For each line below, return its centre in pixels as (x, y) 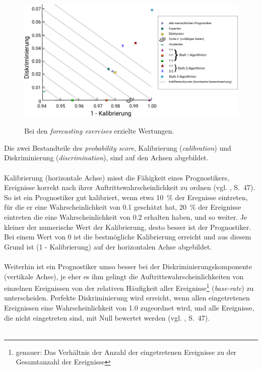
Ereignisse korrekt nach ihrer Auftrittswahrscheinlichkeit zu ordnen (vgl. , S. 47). (130, 187)
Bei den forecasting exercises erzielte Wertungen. (99, 131)
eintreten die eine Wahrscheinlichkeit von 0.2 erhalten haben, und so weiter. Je (126, 217)
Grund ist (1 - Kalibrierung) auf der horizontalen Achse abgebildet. (108, 246)
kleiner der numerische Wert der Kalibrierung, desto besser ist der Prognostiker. (128, 227)
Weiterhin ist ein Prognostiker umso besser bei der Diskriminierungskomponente (128, 266)
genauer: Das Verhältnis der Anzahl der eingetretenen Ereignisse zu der (126, 352)
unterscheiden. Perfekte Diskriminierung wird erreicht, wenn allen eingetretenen (127, 298)
